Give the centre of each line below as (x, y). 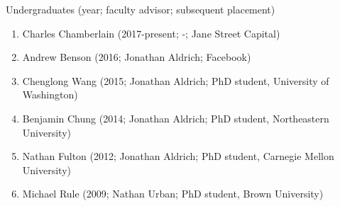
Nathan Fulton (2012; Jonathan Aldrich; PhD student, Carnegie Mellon (178, 156)
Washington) (50, 95)
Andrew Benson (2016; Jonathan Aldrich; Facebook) (137, 57)
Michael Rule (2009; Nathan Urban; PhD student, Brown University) (173, 194)
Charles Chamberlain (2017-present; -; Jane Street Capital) (151, 33)
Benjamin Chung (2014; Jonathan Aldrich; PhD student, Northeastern (176, 118)
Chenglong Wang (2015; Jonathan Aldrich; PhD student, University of (176, 80)
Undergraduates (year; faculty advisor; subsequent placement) (141, 9)
